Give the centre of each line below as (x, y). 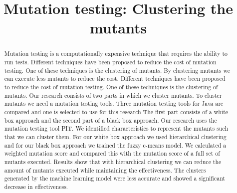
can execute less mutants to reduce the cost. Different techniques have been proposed (115, 79)
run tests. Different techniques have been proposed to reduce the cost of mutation (110, 62)
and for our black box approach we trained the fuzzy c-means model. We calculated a (115, 145)
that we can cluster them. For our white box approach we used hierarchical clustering (115, 136)
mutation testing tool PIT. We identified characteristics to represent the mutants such (116, 128)
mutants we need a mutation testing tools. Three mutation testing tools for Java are (114, 103)
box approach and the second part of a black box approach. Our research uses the (111, 120)
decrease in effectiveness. (36, 186)
